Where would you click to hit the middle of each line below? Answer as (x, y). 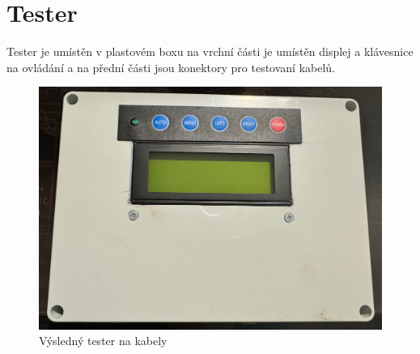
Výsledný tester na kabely (103, 341)
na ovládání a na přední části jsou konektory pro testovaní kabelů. (171, 67)
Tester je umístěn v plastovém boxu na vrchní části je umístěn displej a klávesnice (210, 51)
